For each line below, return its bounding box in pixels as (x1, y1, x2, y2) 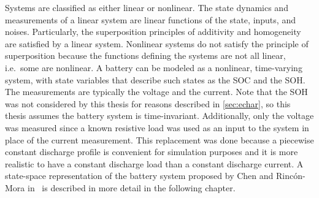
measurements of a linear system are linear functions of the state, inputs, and (5, 13, 296, 26)
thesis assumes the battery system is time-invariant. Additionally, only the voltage (5, 109, 314, 122)
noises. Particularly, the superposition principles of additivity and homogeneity (5, 25, 301, 38)
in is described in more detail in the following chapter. (27, 181, 236, 194)
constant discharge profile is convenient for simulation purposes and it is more (5, 145, 298, 158)
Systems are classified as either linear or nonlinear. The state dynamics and (5, 1, 288, 13)
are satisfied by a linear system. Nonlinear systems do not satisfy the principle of (5, 37, 309, 50)
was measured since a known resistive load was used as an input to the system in (5, 121, 309, 134)
